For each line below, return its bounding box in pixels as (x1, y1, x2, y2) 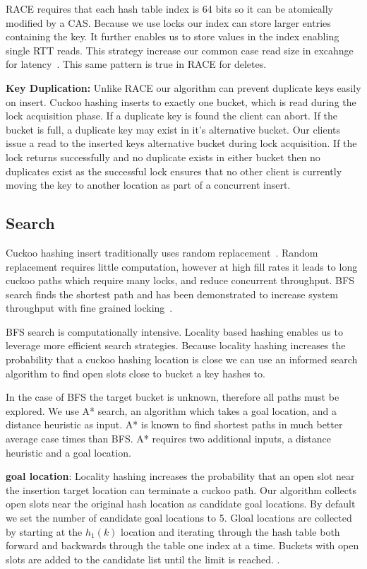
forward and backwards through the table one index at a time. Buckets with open (6, 538, 359, 553)
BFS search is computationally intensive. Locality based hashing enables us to (6, 324, 343, 339)
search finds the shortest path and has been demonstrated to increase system (6, 286, 338, 301)
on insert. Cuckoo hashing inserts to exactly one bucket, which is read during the (6, 94, 356, 109)
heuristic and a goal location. (6, 445, 131, 459)
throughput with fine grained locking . (6, 300, 173, 315)
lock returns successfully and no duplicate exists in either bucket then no (6, 149, 320, 164)
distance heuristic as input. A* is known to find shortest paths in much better (6, 417, 343, 432)
